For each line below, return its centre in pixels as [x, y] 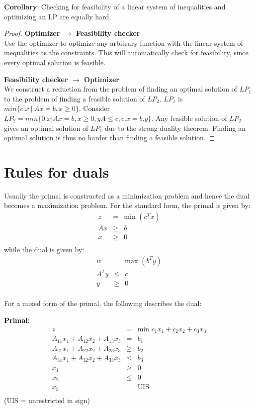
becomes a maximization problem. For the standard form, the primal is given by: [127, 205]
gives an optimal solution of [46, 128]
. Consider [94, 108]
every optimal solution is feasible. [55, 62]
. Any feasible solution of [189, 118]
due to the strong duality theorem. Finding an [175, 128]
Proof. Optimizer [32, 33]
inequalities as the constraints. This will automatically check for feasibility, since [126, 52]
